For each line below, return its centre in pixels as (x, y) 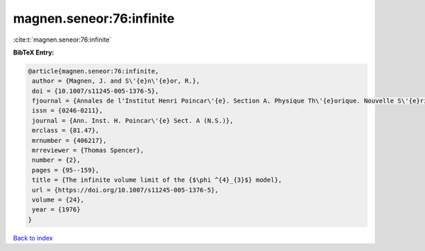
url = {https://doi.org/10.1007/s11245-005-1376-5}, (125, 190)
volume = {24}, (58, 200)
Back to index (33, 238)
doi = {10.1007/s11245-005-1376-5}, (96, 91)
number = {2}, (56, 160)
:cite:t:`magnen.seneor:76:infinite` (62, 40)
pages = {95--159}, (66, 170)
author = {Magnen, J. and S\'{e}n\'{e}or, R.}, (116, 81)
